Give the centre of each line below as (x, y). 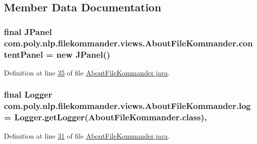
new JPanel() (84, 54)
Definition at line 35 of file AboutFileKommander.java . (87, 72)
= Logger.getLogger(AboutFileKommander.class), (106, 117)
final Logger (28, 94)
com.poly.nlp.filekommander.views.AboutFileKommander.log (128, 106)
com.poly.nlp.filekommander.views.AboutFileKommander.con (128, 43)
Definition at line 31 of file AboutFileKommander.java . (87, 135)
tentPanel (23, 54)
